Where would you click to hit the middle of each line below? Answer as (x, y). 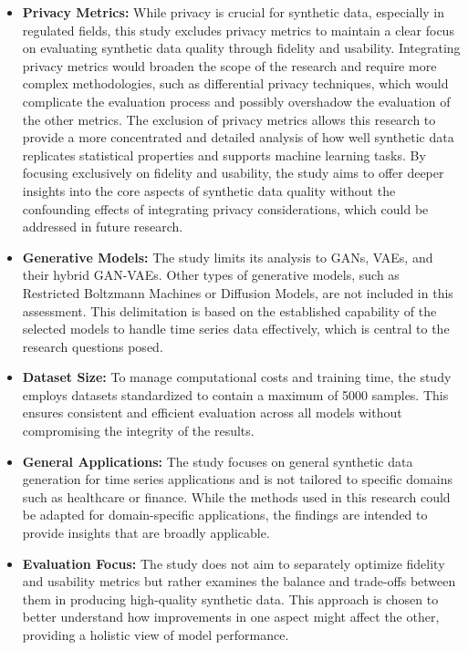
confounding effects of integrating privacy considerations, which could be (225, 208)
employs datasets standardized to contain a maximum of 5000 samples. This (235, 394)
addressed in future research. (103, 227)
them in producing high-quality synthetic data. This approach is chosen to (230, 598)
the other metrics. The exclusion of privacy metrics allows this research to (229, 119)
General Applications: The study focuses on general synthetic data (218, 461)
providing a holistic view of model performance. (156, 635)
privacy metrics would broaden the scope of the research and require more (229, 65)
